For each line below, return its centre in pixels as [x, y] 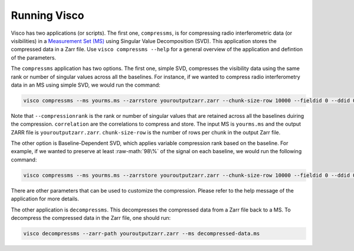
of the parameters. [33, 57]
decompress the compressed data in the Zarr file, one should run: [91, 217]
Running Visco [47, 15]
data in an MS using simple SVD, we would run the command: [86, 85]
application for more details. [45, 199]
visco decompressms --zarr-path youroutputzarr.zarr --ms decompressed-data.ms [142, 233]
